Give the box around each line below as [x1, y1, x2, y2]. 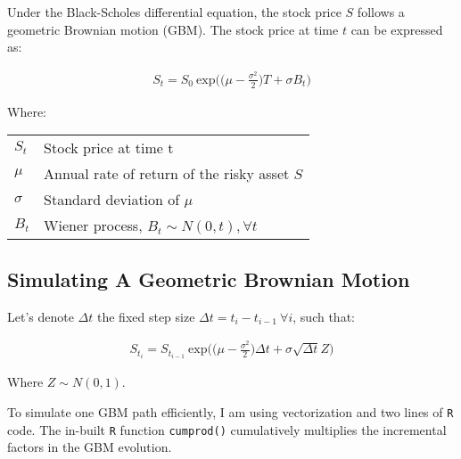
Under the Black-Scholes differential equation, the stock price [7, 3, 342, 20]
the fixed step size [96, 307, 195, 325]
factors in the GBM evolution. [7, 438, 172, 456]
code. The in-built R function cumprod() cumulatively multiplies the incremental [7, 420, 447, 439]
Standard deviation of [44, 189, 180, 210]
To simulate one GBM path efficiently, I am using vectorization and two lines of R [7, 402, 454, 421]
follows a [357, 3, 405, 20]
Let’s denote [7, 307, 74, 325]
